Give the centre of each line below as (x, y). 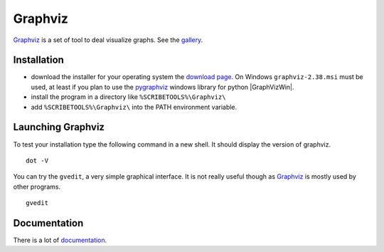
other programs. (37, 187)
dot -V (37, 161)
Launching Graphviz (59, 127)
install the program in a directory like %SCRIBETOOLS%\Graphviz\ (128, 97)
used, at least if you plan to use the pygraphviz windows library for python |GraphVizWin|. (162, 87)
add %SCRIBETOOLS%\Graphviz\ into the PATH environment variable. (134, 107)
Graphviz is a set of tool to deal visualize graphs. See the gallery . (108, 40)
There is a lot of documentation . (60, 240)
